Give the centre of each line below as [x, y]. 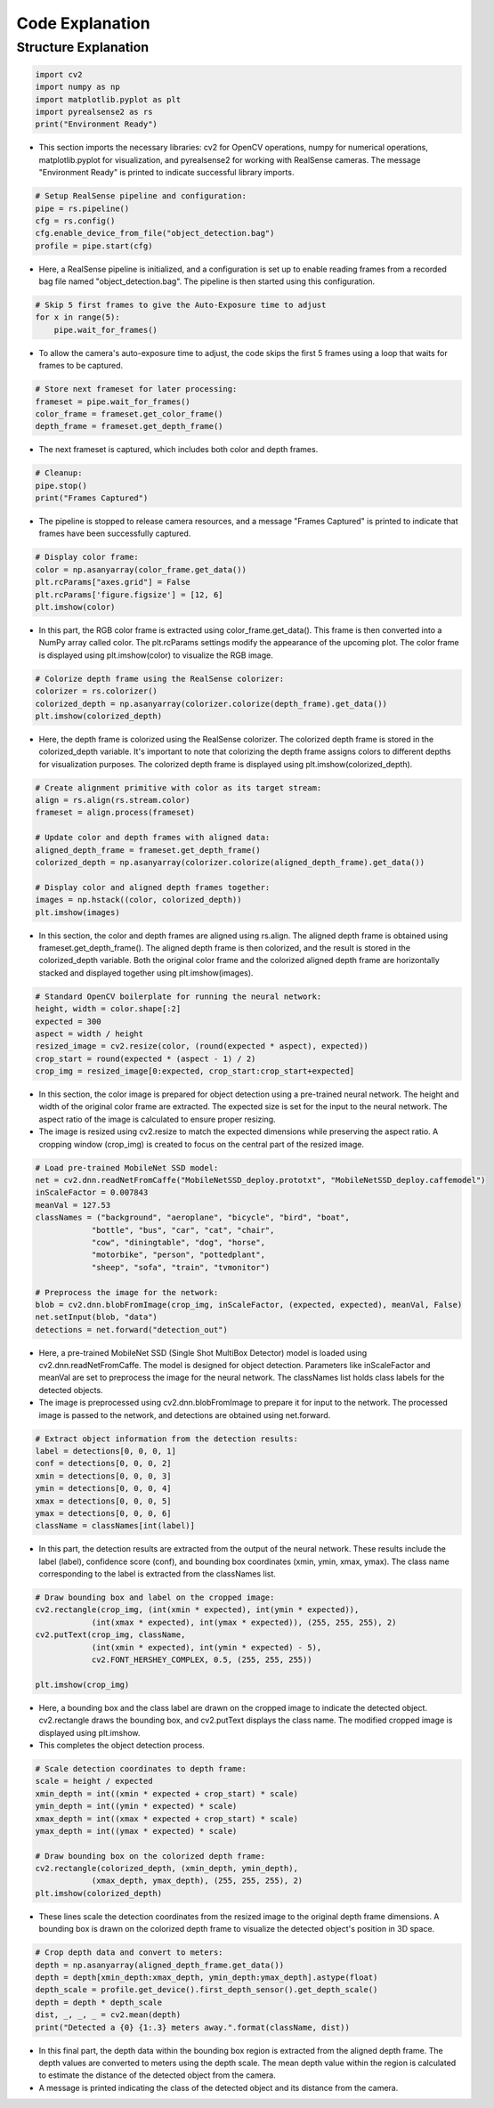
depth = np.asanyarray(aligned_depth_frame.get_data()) [160, 1965]
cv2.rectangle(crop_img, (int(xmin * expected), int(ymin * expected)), [197, 1610]
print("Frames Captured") [92, 498]
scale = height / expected [94, 1781]
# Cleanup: [59, 473]
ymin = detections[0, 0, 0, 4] [104, 1488]
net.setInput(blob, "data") [96, 1317]
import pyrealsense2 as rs [94, 112]
